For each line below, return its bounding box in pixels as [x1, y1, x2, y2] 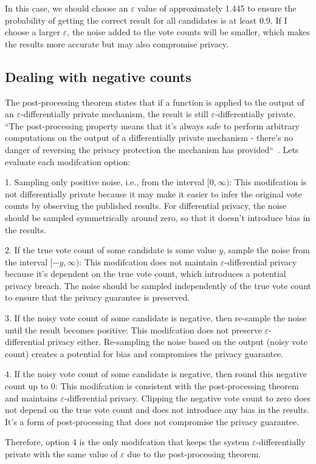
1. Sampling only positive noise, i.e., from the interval [5, 176, 205, 188]
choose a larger [5, 26, 61, 38]
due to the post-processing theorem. [127, 448, 261, 460]
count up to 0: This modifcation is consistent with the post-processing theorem [5, 380, 299, 392]
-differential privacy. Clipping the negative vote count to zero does [64, 391, 311, 404]
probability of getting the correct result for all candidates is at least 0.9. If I [5, 13, 287, 26]
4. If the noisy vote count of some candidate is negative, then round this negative [5, 367, 307, 380]
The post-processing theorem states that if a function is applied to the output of [5, 95, 304, 108]
